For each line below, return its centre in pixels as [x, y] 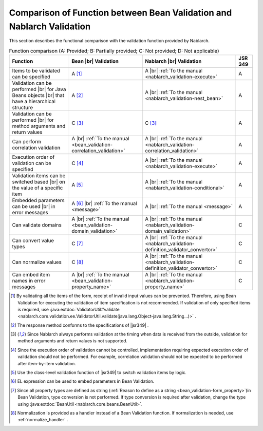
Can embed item [31, 275]
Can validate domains [37, 225]
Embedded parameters [38, 201]
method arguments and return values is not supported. [73, 341]
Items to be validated [36, 71]
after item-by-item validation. [47, 363]
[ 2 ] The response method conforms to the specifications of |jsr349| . [80, 325]
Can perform [27, 142]
